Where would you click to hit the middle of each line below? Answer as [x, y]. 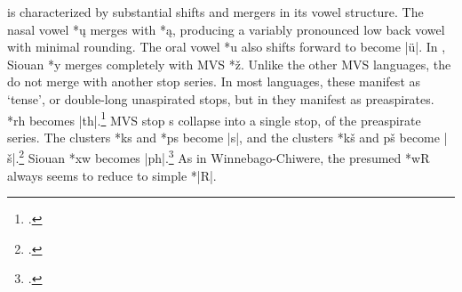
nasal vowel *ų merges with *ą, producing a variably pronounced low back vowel [226, 29]
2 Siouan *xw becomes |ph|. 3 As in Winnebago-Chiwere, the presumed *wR [224, 157]
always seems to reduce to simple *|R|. [112, 175]
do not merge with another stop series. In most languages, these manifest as [214, 81]
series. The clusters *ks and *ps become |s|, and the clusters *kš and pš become [223, 137]
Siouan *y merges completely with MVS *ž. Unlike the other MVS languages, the [229, 64]
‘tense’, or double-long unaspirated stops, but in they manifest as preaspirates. [221, 98]
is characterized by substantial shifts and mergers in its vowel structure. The [215, 12]
